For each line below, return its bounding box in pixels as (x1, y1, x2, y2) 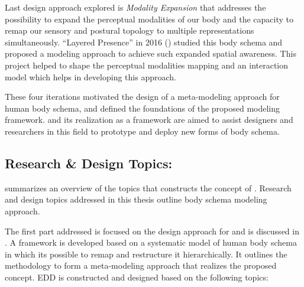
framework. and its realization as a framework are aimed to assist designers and (5, 113, 293, 126)
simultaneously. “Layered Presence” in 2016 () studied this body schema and (5, 35, 283, 48)
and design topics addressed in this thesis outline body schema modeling (5, 193, 267, 206)
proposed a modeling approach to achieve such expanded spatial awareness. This (5, 47, 296, 60)
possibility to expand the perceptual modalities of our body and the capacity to (5, 12, 294, 25)
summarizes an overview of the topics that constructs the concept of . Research (5, 181, 292, 194)
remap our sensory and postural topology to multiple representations (5, 24, 254, 37)
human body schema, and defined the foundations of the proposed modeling (5, 102, 280, 114)
